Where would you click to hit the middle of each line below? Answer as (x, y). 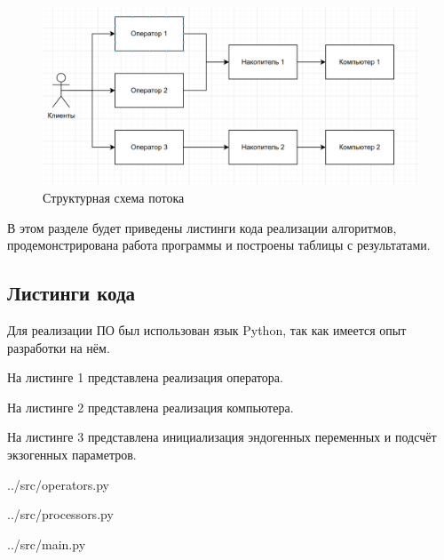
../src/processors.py (60, 514)
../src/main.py (47, 544)
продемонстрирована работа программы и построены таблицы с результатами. (219, 245)
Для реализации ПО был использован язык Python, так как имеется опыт (207, 329)
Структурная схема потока (114, 197)
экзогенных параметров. (72, 454)
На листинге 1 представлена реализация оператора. (145, 377)
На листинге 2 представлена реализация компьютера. (151, 407)
